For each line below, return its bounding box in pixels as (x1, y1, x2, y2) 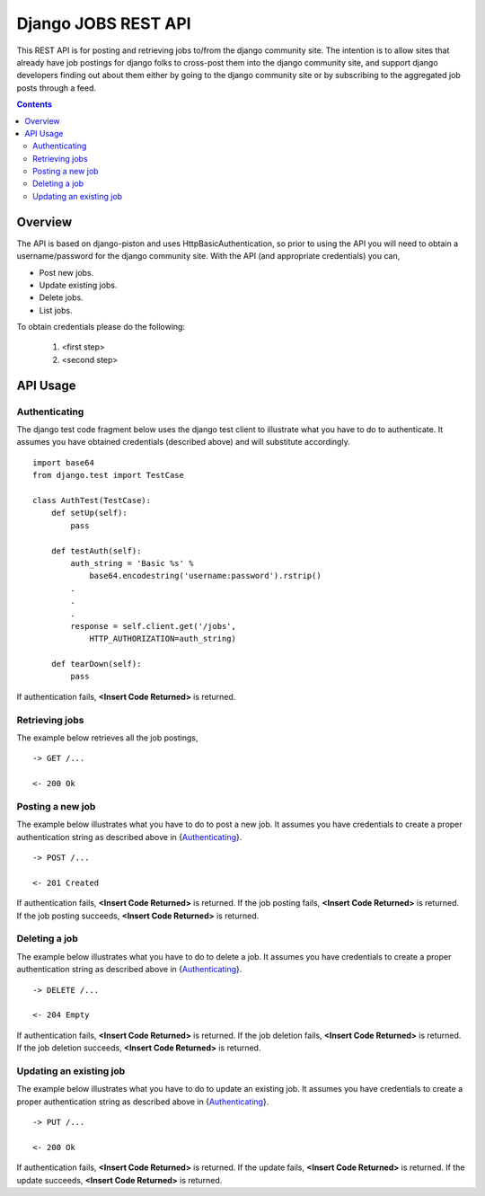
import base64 (32, 457, 94, 467)
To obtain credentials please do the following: (16, 322, 186, 332)
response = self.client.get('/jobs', (70, 621, 237, 631)
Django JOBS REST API (16, 13, 192, 33)
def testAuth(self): (50, 545, 142, 556)
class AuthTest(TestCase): (32, 495, 152, 505)
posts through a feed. (16, 82, 96, 93)
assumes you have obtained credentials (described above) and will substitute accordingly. (16, 437, 350, 447)
